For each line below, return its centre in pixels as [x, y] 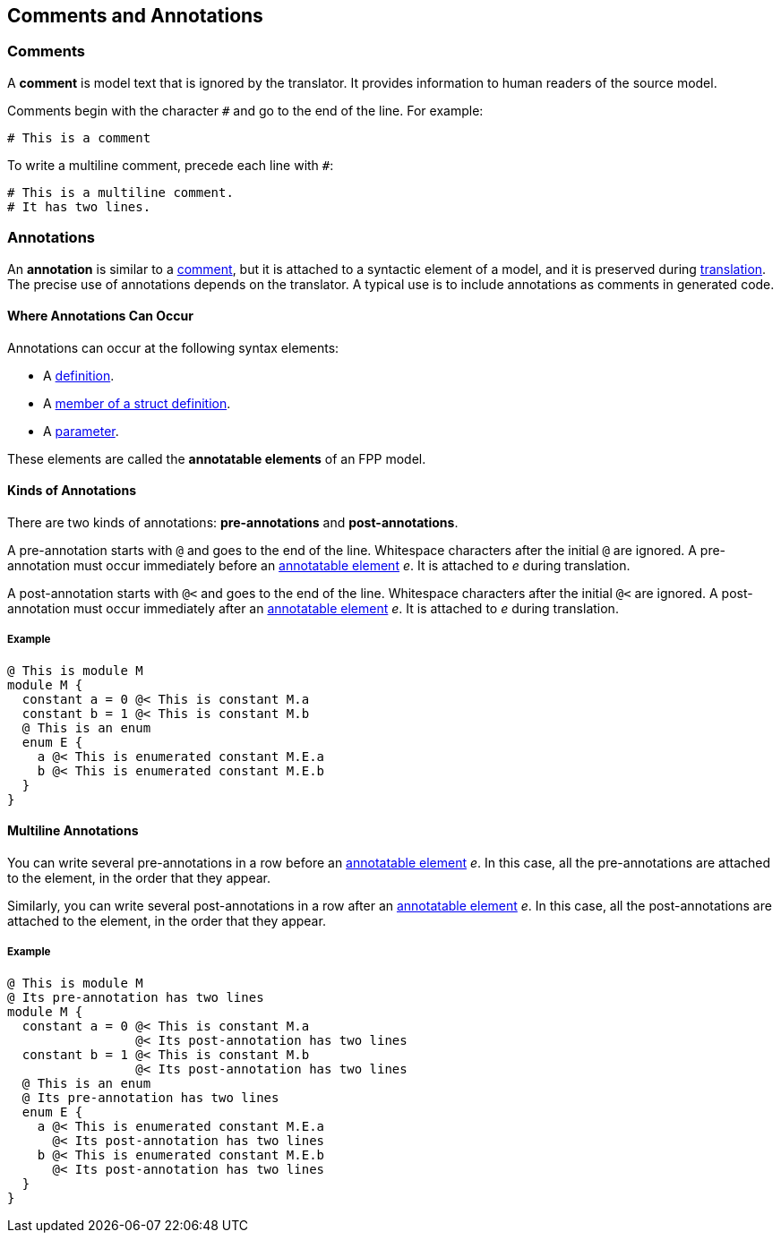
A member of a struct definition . [137, 403]
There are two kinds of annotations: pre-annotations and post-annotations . [233, 522]
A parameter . [81, 431]
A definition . [79, 375]
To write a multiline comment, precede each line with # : [171, 165]
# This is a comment [79, 137]
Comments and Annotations [135, 16]
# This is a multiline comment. [120, 192]
